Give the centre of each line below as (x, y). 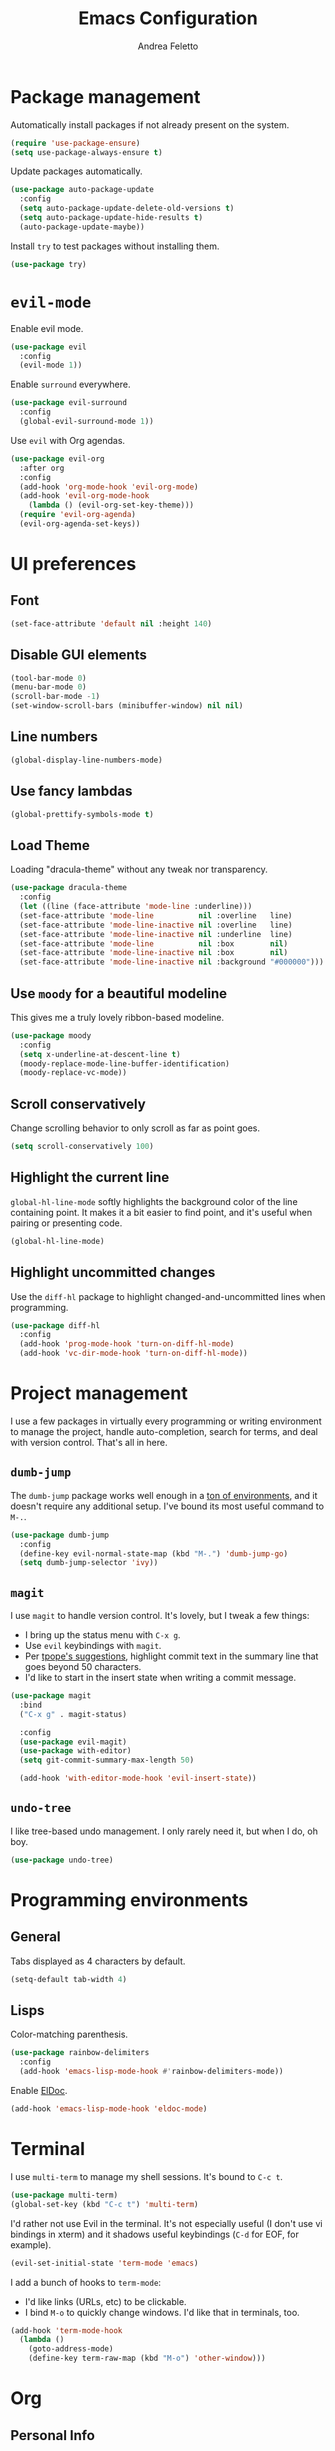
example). (31, 2244)
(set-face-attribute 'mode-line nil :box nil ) (153, 943)
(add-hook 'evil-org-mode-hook (84, 496)
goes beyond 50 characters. (83, 1667)
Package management (105, 96)
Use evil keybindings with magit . (93, 1646)
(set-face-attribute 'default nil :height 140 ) (111, 623)
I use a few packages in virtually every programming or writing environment (166, 1421)
